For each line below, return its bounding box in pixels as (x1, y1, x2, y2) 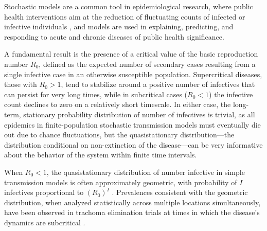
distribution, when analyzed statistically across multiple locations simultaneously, (4, 197, 261, 207)
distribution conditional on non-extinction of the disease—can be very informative (4, 139, 263, 150)
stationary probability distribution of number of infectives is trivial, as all (23, 109, 255, 119)
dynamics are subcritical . (4, 217, 85, 227)
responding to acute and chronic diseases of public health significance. (4, 31, 224, 42)
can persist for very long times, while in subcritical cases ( (4, 88, 188, 99)
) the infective (209, 88, 253, 99)
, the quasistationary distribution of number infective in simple (46, 166, 245, 177)
